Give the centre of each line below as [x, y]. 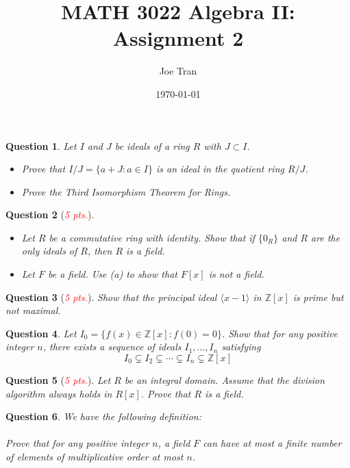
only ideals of [49, 251]
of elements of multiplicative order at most [95, 456]
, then [100, 251]
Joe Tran [178, 71]
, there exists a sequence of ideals [112, 347]
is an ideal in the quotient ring [220, 169]
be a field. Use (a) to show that [112, 274]
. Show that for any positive [279, 333]
